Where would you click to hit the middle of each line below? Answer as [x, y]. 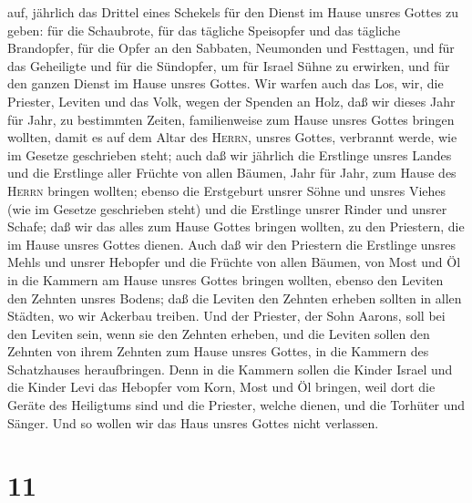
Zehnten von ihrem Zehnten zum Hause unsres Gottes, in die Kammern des [218, 351]
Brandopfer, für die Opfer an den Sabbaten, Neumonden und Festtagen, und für [231, 48]
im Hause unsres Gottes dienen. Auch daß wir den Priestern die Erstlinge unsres [232, 244]
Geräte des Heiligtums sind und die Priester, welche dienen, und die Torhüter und [236, 405]
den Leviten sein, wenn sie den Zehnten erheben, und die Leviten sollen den [219, 333]
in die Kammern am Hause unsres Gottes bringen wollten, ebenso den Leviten [226, 279]
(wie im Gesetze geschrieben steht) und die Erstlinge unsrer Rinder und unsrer [227, 208]
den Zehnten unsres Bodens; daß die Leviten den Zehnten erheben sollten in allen [235, 298]
